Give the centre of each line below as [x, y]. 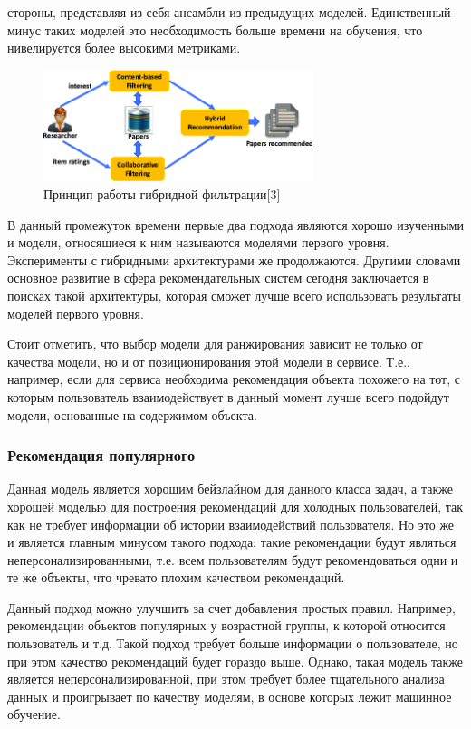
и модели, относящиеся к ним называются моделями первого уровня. [198, 242]
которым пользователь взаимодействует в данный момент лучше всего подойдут [228, 396]
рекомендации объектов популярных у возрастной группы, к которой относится [226, 625]
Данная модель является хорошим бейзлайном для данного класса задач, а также [230, 489]
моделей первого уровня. [76, 313]
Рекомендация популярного [101, 455]
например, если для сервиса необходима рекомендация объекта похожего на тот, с [234, 379]
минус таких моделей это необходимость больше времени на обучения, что [215, 29]
